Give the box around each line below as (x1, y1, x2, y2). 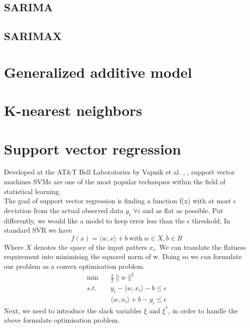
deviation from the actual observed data (4, 205, 124, 215)
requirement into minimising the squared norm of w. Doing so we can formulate (4, 251, 242, 262)
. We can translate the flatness (155, 241, 246, 252)
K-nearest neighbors (4, 100, 142, 120)
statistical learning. (4, 186, 61, 196)
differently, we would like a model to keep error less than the (4, 215, 185, 225)
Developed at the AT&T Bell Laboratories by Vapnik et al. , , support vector (4, 167, 235, 177)
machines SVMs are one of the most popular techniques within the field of (4, 176, 226, 187)
